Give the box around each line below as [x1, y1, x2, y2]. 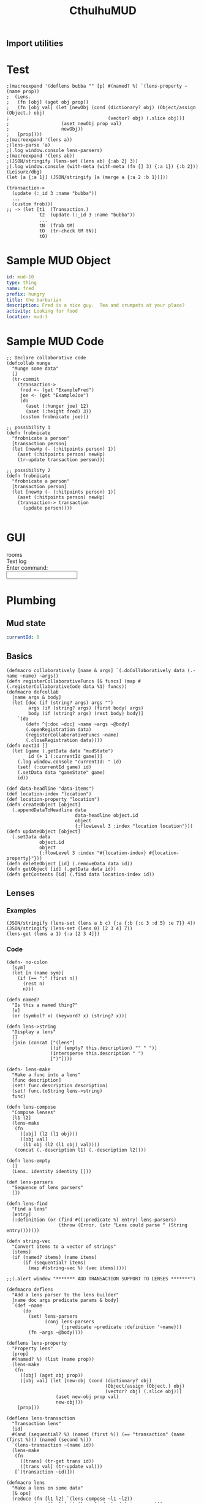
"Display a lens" [12, 1028, 56, 1035]
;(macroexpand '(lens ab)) [6, 153, 75, 159]
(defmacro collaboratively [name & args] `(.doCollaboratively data [6, 667, 185, 673]
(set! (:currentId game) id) [17, 764, 92, 770]
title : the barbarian [6, 297, 62, 303]
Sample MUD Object [6, 254, 111, 267]
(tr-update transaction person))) [17, 457, 105, 463]
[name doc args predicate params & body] [12, 1297, 119, 1303]
